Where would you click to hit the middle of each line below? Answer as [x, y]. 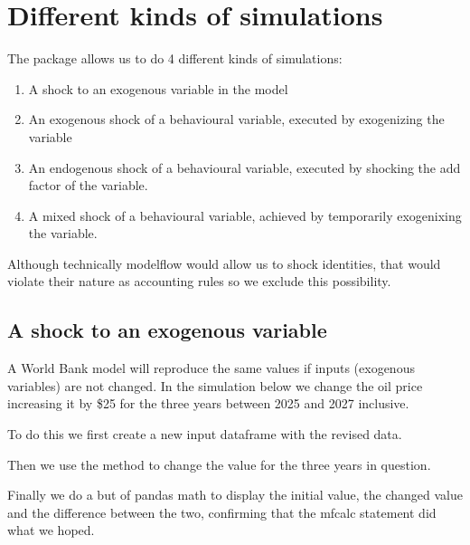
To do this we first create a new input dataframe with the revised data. [205, 434]
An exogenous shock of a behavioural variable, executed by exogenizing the [236, 119]
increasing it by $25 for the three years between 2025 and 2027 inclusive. [208, 403]
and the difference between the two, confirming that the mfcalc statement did [222, 512]
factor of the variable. [88, 185]
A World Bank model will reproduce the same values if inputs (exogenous [211, 368]
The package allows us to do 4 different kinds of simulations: [175, 58]
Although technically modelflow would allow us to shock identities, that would [224, 263]
